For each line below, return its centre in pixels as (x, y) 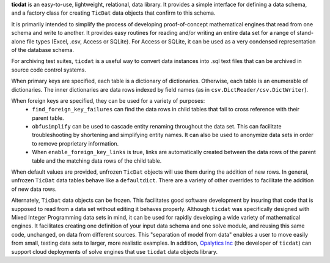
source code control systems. (49, 70)
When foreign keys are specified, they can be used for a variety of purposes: (108, 100)
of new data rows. (34, 189)
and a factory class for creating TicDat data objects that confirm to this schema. (113, 13)
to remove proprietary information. (75, 143)
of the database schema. (43, 50)
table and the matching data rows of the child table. (97, 161)
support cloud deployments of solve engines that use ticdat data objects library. (115, 251)
